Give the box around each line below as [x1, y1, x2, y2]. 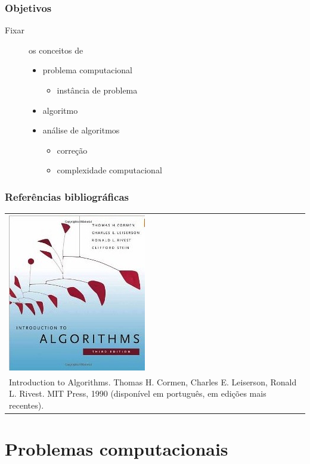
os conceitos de [29, 43, 83, 56]
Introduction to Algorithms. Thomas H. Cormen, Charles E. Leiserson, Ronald [9, 375, 297, 388]
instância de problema [57, 84, 138, 96]
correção [57, 144, 88, 156]
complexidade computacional [57, 164, 162, 176]
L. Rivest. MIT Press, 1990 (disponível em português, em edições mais [9, 387, 266, 400]
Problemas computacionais [5, 437, 228, 461]
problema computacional [42, 64, 132, 76]
